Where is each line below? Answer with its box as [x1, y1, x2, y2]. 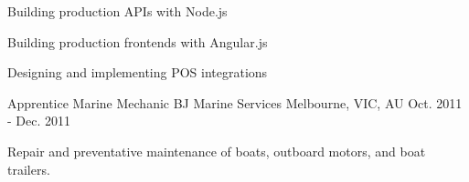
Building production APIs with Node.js [7, 2, 228, 20]
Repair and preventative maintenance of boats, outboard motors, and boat [7, 141, 426, 160]
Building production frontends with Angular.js [7, 32, 268, 51]
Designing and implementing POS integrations [7, 63, 268, 82]
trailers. [7, 159, 50, 178]
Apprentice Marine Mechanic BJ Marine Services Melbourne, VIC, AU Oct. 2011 [7, 93, 463, 112]
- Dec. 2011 [7, 111, 71, 130]
